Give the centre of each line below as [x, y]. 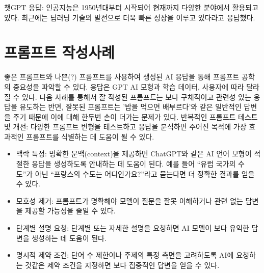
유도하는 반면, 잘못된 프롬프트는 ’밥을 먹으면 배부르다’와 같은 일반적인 [130, 107]
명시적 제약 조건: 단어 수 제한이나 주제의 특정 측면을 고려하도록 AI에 [125, 255]
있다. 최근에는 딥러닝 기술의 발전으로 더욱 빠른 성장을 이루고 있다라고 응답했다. [130, 17]
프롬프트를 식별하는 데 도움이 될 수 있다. [90, 136]
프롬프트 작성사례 [59, 52]
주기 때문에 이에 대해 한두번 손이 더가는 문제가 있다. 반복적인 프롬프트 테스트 [135, 116]
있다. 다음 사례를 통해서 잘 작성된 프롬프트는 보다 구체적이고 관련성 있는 [137, 97]
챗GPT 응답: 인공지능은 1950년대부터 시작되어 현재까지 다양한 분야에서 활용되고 [131, 7]
